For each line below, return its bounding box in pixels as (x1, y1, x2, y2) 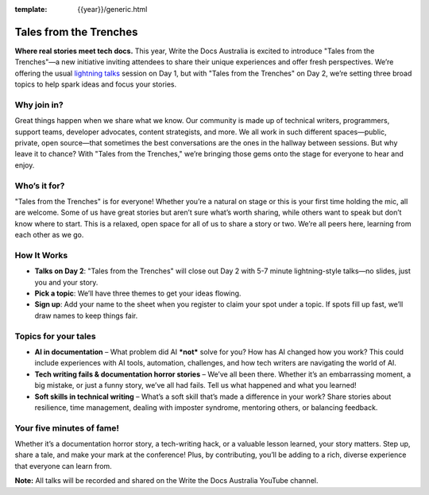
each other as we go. (14, 230, 84, 240)
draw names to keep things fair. (34, 311, 138, 320)
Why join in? (14, 99, 64, 110)
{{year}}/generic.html (77, 5, 148, 14)
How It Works (14, 249, 68, 261)
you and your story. (34, 277, 99, 287)
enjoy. (14, 160, 35, 170)
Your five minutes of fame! (14, 422, 119, 433)
